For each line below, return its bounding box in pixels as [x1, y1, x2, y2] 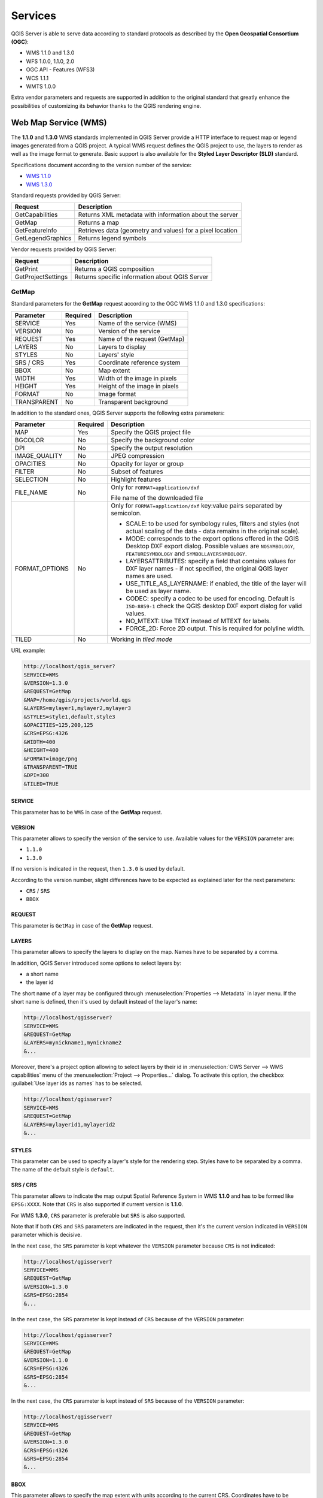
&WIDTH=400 [23, 738, 56, 745]
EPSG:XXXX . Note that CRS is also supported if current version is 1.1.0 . [11, 1201, 184, 1208]
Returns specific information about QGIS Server [74, 273, 209, 281]
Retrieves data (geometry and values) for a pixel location [78, 226, 237, 235]
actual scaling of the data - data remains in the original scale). [126, 527, 300, 536]
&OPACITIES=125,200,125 [23, 721, 94, 728]
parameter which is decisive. [11, 1231, 82, 1239]
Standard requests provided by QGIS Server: [11, 192, 121, 199]
